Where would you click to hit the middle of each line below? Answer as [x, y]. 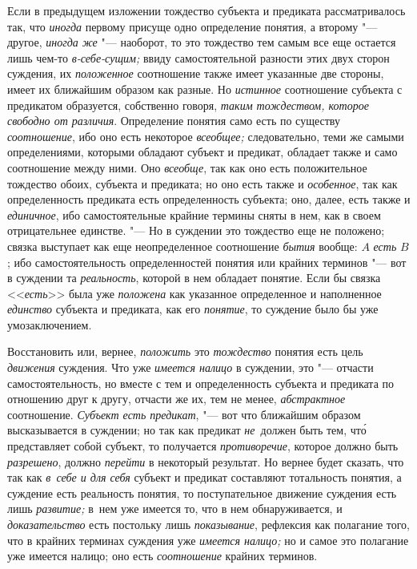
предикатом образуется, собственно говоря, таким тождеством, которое [188, 105]
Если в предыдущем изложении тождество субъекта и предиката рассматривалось [206, 10]
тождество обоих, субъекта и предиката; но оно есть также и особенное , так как [202, 183]
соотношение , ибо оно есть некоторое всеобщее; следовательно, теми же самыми [206, 136]
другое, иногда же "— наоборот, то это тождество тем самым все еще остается [202, 42]
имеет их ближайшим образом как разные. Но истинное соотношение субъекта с [205, 89]
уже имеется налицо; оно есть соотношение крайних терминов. [162, 556]
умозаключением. [50, 324]
